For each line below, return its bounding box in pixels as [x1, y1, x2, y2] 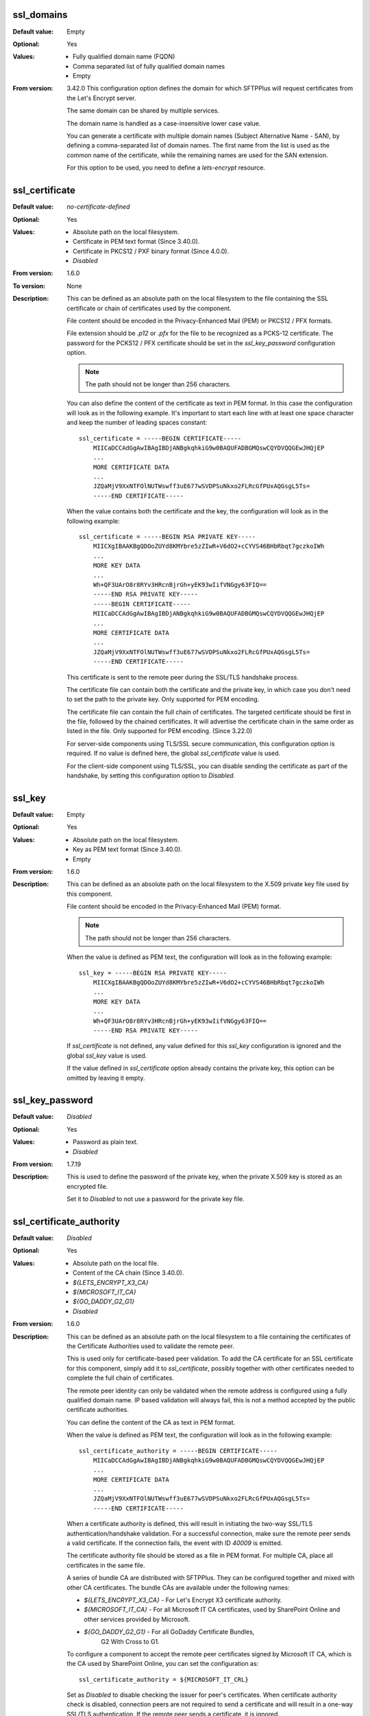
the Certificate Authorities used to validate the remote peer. [66, 1342, 234, 1350]
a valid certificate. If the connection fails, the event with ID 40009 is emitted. [66, 1539, 283, 1547]
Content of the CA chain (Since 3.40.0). [73, 1268, 184, 1277]
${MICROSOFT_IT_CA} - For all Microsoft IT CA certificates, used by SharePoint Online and [84, 1605, 341, 1614]
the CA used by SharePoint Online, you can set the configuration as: [66, 1660, 259, 1668]
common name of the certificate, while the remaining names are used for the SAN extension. [66, 151, 328, 159]
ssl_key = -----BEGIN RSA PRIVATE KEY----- [79, 969, 227, 977]
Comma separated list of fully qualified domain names [73, 62, 225, 70]
